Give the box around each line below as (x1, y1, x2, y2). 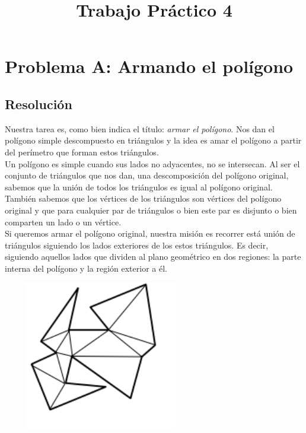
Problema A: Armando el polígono (5, 54, 294, 78)
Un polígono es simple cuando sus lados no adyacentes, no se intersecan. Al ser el (5, 157, 300, 170)
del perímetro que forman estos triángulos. (5, 145, 159, 158)
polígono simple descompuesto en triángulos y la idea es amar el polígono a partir (5, 134, 302, 147)
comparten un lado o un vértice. (5, 215, 122, 228)
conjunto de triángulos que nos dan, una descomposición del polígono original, (5, 169, 289, 182)
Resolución (5, 94, 72, 113)
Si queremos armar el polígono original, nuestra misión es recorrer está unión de (5, 227, 295, 240)
